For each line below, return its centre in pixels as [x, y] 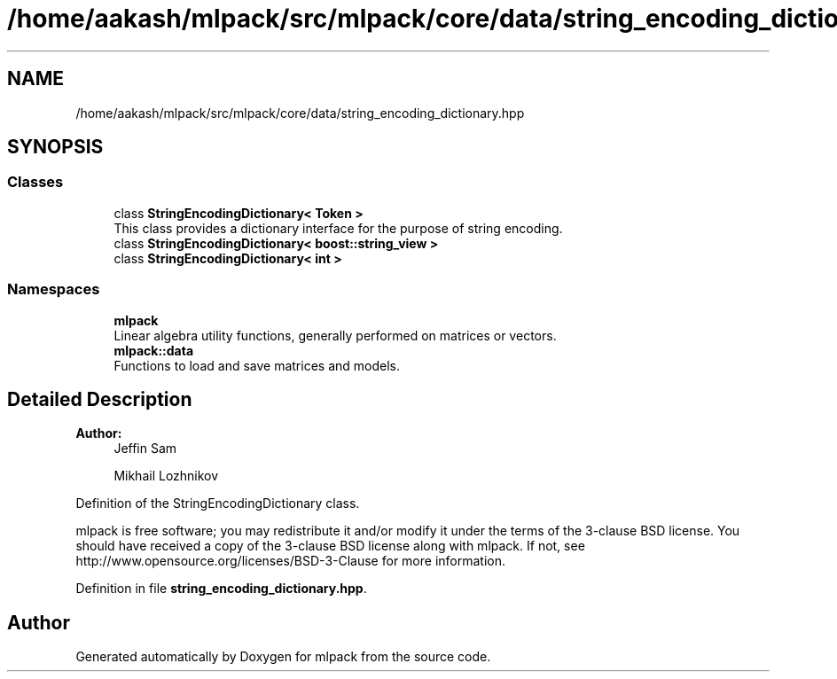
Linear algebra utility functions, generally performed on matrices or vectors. [335, 335]
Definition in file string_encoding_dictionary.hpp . [221, 589]
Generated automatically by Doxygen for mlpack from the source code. [283, 657]
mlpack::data [154, 350]
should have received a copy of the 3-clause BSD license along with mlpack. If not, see [330, 546]
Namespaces [54, 289]
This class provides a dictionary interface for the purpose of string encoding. [338, 228]
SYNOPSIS [55, 147]
